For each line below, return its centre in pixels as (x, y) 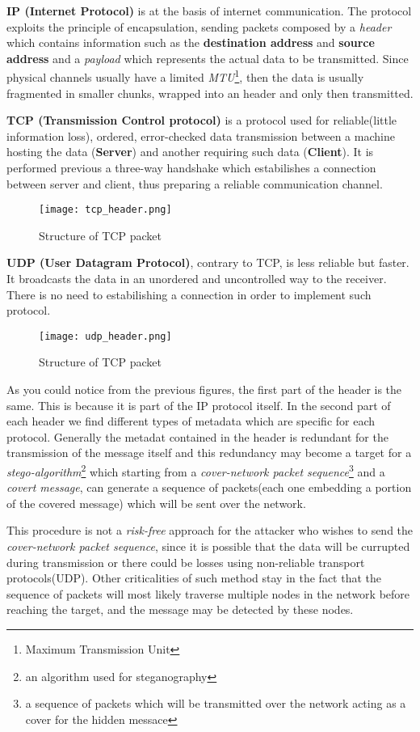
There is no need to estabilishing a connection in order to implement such (189, 294)
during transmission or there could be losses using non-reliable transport (186, 562)
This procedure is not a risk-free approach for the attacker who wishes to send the (210, 530)
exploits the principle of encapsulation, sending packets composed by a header (199, 26)
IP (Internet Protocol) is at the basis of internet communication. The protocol (209, 11)
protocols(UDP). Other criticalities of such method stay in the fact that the (194, 578)
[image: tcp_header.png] (105, 210)
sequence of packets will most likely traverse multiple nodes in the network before (208, 593)
